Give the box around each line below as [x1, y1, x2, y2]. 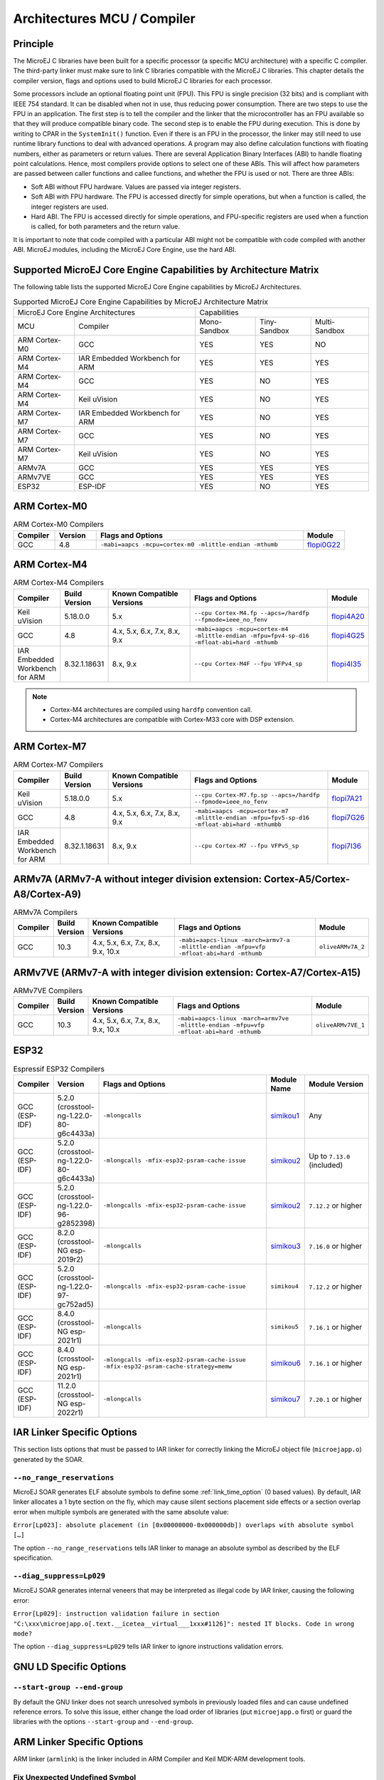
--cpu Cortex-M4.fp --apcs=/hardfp [194, 609, 309, 617]
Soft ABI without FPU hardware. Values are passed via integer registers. [31, 182, 241, 191]
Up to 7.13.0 [308, 1151, 351, 1161]
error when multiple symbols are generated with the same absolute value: [13, 1507, 229, 1516]
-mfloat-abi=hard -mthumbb [194, 820, 282, 828]
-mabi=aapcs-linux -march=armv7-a [178, 936, 291, 944]
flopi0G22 [306, 540, 341, 550]
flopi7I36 [331, 841, 362, 851]
